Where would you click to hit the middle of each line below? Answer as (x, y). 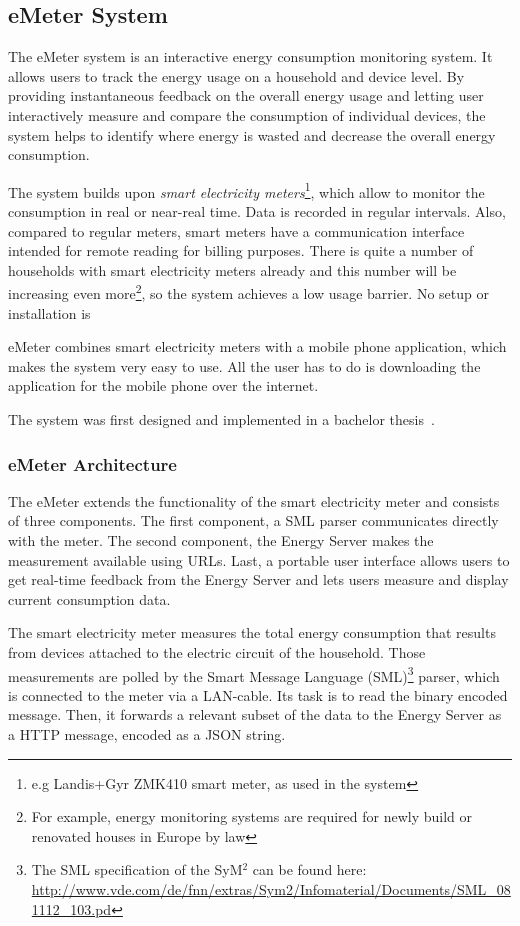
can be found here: (309, 869)
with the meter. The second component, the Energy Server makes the (221, 540)
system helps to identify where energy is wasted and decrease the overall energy (252, 134)
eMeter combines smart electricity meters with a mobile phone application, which (257, 346)
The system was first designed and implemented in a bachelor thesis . (221, 419)
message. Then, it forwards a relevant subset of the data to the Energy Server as (255, 714)
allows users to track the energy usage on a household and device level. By (236, 75)
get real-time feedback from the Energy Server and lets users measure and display (258, 579)
